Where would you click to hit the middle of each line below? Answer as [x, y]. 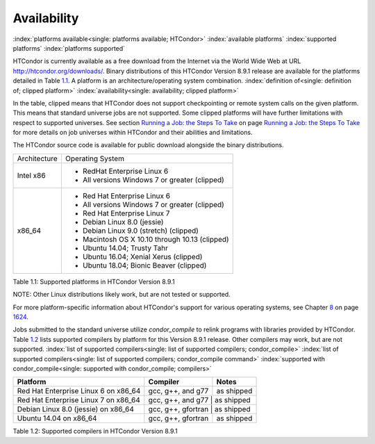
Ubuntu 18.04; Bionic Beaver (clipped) [144, 265]
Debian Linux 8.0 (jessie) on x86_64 [76, 409]
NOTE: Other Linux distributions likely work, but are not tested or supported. [122, 295]
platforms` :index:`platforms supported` [69, 48]
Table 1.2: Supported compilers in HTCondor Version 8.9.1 [95, 431]
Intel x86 [31, 175]
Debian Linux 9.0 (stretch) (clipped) [141, 231]
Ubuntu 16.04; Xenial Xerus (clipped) [142, 256]
